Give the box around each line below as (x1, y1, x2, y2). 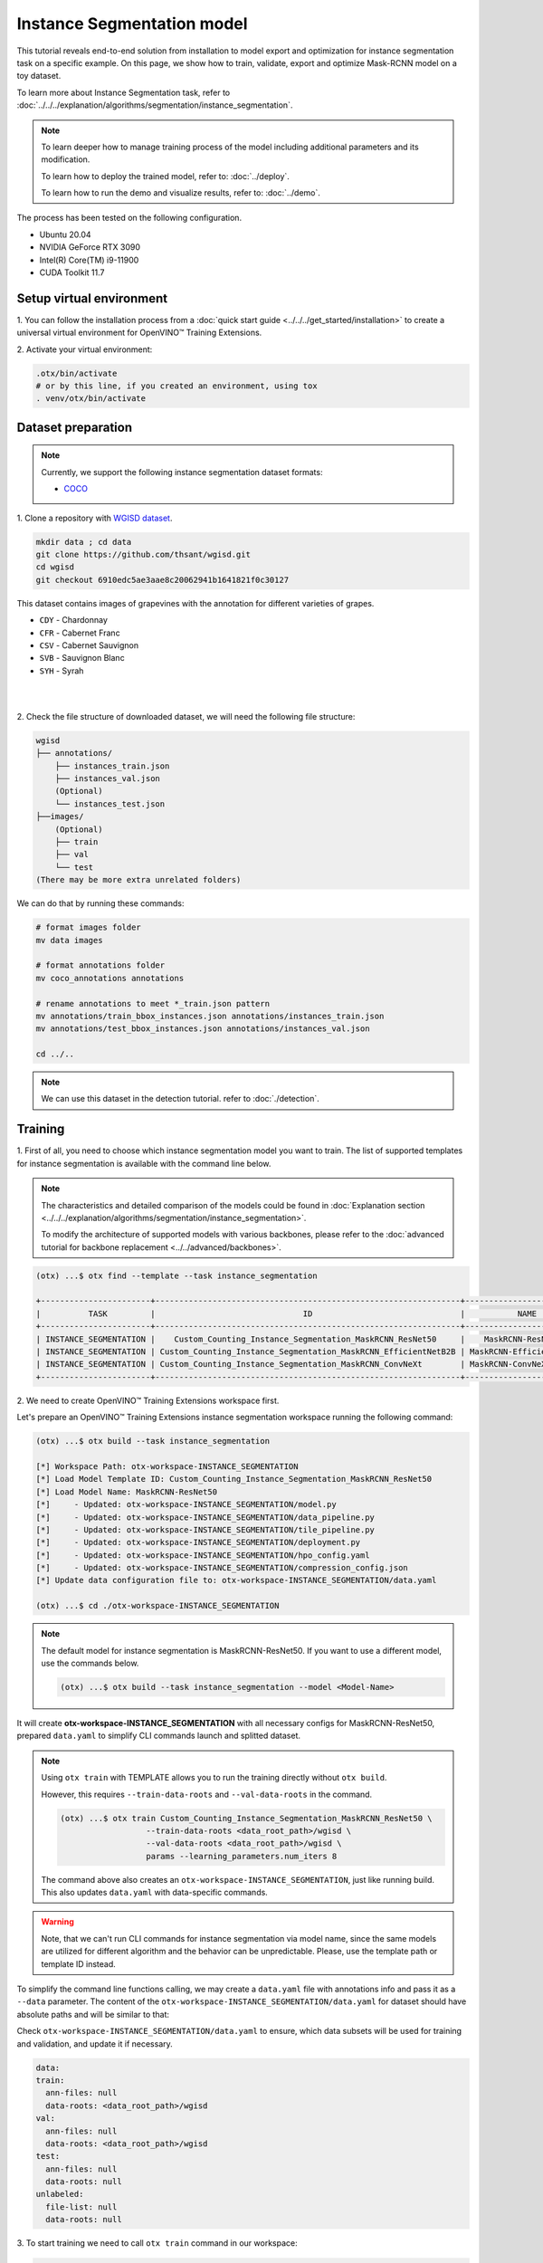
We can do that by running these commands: (16, 898, 185, 909)
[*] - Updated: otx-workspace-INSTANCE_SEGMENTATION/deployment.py (35, 1537, 361, 1548)
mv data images (35, 935, 103, 945)
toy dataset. (16, 71, 62, 81)
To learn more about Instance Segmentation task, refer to (16, 87, 231, 98)
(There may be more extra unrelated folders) (35, 874, 242, 885)
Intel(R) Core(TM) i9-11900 (39, 254, 139, 265)
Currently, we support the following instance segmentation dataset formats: (41, 466, 323, 477)
